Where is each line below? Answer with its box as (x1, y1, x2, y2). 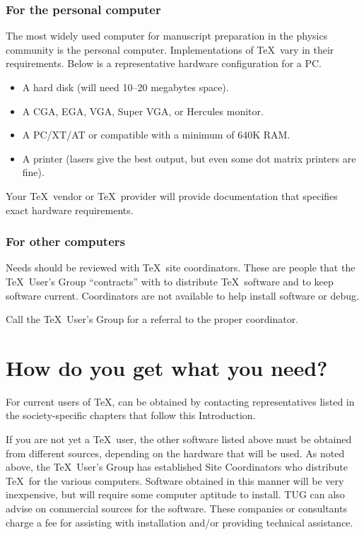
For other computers (6, 233, 125, 250)
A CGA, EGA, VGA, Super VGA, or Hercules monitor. (22, 103, 264, 118)
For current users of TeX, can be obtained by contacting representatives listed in (6, 394, 355, 408)
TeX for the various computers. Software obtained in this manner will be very (6, 473, 344, 488)
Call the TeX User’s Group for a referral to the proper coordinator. (6, 312, 299, 327)
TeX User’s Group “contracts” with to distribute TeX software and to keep (6, 274, 334, 288)
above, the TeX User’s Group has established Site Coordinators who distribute (6, 459, 348, 474)
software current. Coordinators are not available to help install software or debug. (6, 288, 359, 302)
